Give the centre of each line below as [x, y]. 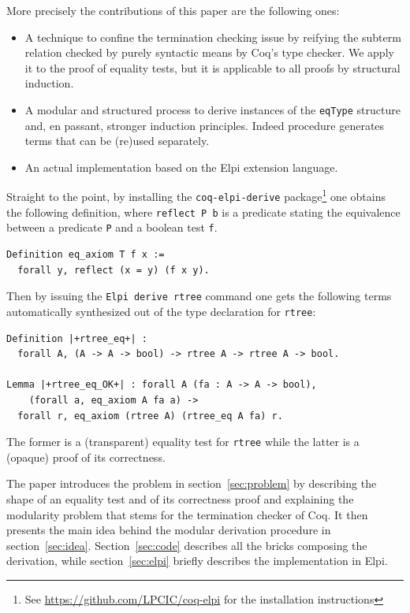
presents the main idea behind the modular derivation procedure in [169, 530]
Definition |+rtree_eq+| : [77, 338]
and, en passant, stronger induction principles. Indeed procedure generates [205, 125]
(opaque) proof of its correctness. [86, 457]
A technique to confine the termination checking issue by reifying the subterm [213, 37]
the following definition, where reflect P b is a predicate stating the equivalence [203, 212]
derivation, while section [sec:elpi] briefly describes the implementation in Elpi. [197, 561]
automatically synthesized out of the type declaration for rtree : [161, 311]
